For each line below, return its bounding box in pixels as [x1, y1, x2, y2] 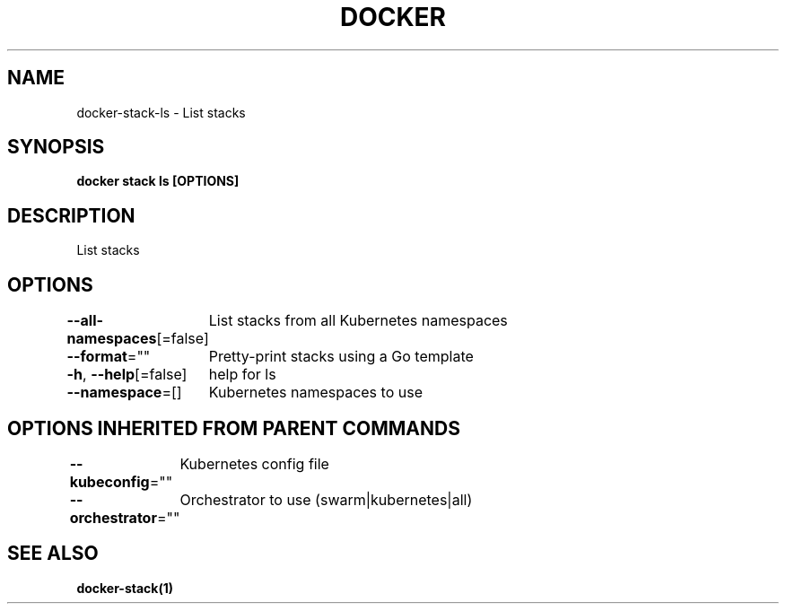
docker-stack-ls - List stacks [76, 104, 246, 120]
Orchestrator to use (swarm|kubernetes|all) [179, 490, 473, 509]
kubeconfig [69, 472, 150, 491]
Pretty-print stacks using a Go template [208, 347, 474, 366]
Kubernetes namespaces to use [208, 383, 423, 402]
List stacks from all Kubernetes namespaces [208, 311, 508, 330]
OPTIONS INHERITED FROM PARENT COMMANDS [7, 416, 460, 440]
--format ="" [66, 347, 151, 366]
